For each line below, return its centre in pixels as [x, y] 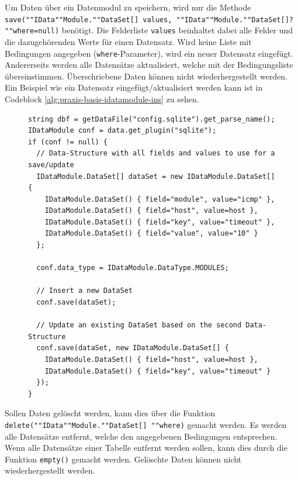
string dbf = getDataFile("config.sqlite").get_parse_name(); [152, 119]
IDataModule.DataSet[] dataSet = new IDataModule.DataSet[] [156, 176]
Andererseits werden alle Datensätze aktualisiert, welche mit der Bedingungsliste [149, 65]
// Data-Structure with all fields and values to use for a [156, 153]
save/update [51, 165]
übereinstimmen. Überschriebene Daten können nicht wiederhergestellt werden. [146, 76]
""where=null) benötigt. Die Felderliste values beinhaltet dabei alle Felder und [149, 30]
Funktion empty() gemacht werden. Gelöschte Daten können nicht [123, 459]
